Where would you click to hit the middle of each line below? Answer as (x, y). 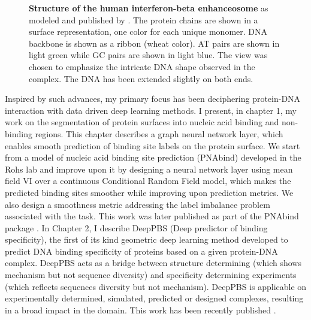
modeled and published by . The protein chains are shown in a (144, 19)
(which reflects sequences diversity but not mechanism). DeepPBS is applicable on (156, 286)
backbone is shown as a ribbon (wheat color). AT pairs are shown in (154, 43)
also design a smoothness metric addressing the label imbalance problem (138, 204)
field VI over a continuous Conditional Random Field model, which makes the (148, 181)
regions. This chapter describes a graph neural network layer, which (159, 133)
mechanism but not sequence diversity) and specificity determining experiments (151, 275)
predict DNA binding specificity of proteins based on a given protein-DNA (141, 251)
